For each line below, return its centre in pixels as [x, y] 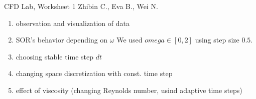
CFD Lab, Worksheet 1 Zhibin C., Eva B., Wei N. [81, 6]
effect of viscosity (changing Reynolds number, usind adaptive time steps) [129, 90]
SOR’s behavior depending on [62, 40]
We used [130, 40]
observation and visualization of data [73, 23]
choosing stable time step [55, 56]
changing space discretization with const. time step [94, 73]
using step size [217, 40]
